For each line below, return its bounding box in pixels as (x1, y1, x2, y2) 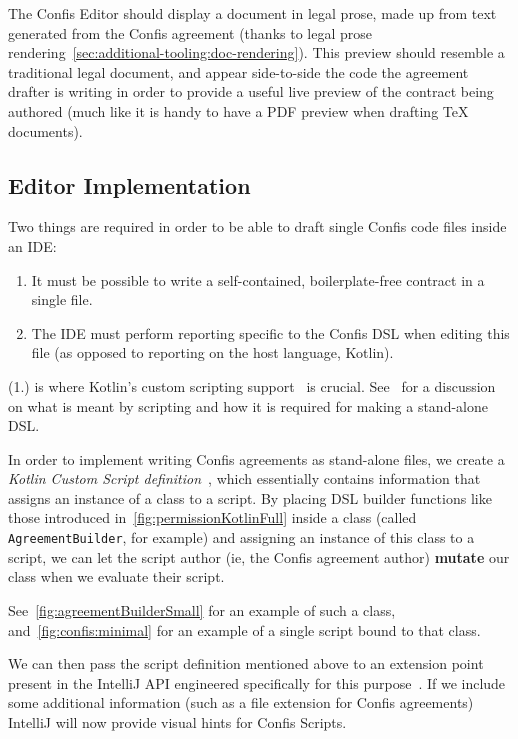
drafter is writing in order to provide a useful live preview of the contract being (8, 81, 494, 102)
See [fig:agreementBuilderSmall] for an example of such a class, (8, 599, 396, 620)
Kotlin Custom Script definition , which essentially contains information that (8, 468, 481, 489)
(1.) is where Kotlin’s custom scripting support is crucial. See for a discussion (8, 375, 496, 396)
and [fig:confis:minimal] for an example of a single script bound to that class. (8, 619, 481, 640)
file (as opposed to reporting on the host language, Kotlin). (31, 342, 394, 363)
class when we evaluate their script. (8, 566, 225, 587)
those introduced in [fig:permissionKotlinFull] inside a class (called (8, 507, 417, 528)
